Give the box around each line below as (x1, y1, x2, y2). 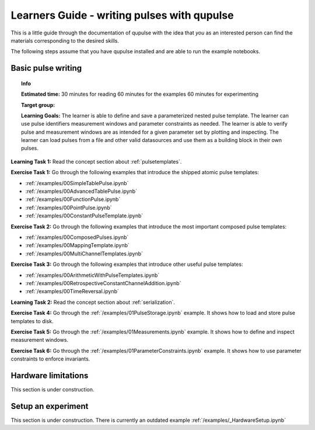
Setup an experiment (10, 401, 89, 411)
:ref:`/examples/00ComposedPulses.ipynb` (25, 234, 129, 241)
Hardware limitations (10, 370, 89, 380)
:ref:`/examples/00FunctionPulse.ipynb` (25, 196, 121, 203)
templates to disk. (10, 317, 54, 324)
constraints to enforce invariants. (10, 355, 90, 362)
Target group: (21, 101, 55, 108)
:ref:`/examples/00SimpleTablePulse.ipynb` (25, 179, 129, 186)
